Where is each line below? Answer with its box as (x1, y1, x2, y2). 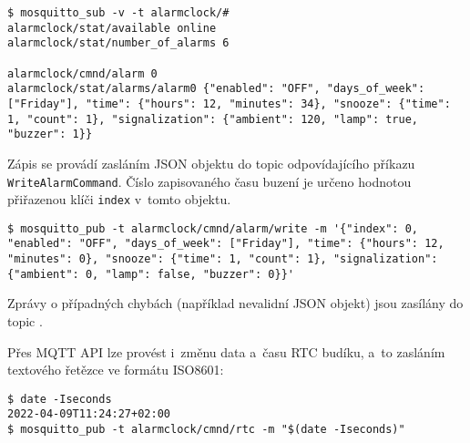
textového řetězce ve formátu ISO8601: (7, 360, 224, 379)
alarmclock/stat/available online (7, 21, 217, 35)
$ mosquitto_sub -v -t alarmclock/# (7, 6, 230, 19)
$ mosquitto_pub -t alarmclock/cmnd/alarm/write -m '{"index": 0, (7, 221, 419, 235)
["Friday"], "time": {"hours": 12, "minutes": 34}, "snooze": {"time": (7, 97, 451, 110)
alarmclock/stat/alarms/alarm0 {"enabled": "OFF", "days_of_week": (7, 82, 425, 96)
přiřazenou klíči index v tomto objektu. (7, 190, 231, 209)
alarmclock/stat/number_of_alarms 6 (7, 36, 230, 50)
